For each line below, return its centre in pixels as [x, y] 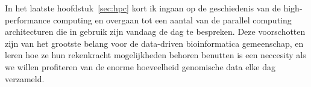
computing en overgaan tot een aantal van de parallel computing [172, 19]
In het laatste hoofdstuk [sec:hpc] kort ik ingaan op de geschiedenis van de [143, 8]
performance [28, 19]
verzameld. [25, 78]
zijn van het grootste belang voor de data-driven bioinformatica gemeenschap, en [154, 43]
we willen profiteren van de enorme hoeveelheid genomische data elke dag [140, 66]
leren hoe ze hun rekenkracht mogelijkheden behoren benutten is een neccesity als [155, 55]
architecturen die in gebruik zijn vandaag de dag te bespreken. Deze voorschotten [155, 31]
